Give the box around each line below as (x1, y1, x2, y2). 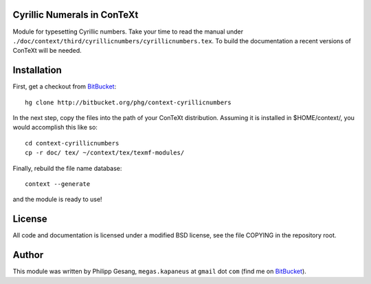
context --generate (25, 180, 91, 188)
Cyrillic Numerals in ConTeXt (12, 9, 139, 21)
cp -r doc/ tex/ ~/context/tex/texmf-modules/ (25, 149, 185, 157)
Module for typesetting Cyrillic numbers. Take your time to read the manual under (12, 27, 244, 36)
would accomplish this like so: (12, 123, 98, 132)
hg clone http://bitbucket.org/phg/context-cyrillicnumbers (25, 98, 232, 106)
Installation (12, 64, 62, 76)
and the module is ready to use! (12, 196, 102, 204)
